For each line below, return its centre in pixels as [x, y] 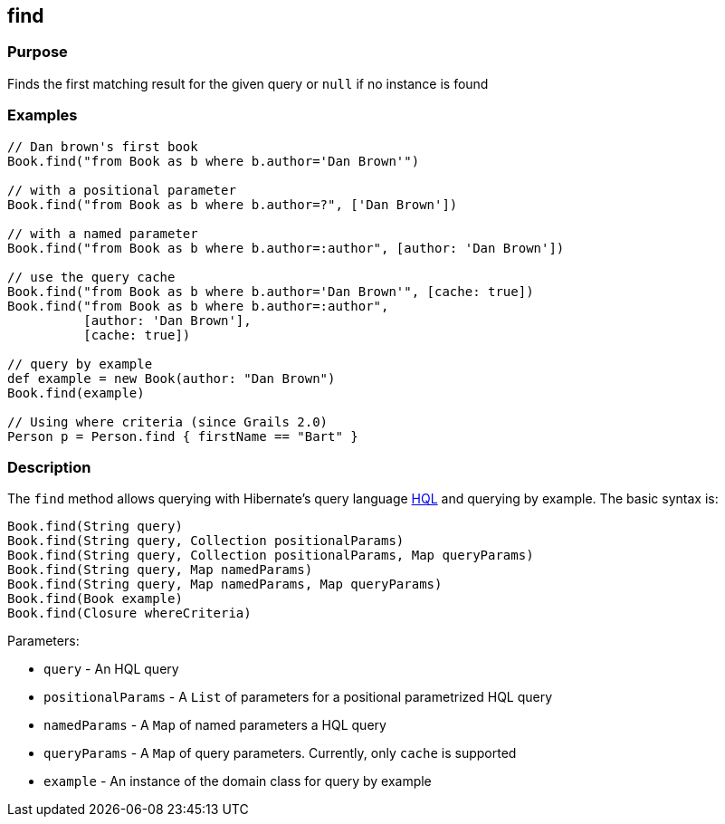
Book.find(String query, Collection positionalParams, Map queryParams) [271, 556]
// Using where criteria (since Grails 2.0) [168, 422]
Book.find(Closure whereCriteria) [129, 613]
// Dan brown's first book [103, 146]
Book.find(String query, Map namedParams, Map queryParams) [225, 584]
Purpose [38, 52]
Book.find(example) [76, 393]
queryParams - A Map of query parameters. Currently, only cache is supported [280, 753]
